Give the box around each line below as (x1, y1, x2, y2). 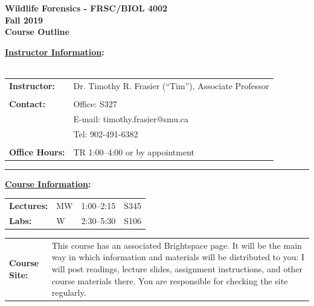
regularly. (51, 286, 86, 299)
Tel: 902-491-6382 (73, 127, 138, 140)
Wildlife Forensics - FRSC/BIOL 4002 (5, 2, 168, 14)
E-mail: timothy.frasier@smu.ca (73, 112, 189, 125)
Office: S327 (73, 97, 117, 110)
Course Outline (5, 25, 69, 38)
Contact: (9, 97, 46, 110)
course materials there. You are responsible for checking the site (51, 274, 288, 287)
